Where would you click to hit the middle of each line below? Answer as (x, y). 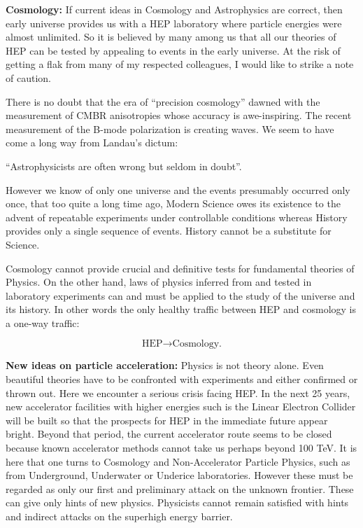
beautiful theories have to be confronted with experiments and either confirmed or (182, 379)
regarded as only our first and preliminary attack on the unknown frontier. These (180, 488)
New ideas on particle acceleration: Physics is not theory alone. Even (165, 365)
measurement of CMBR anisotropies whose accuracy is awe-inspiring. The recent (179, 115)
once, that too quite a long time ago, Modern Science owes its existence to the (173, 203)
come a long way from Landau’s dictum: (92, 143)
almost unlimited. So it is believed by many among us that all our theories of (171, 37)
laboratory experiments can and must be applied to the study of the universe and (180, 295)
